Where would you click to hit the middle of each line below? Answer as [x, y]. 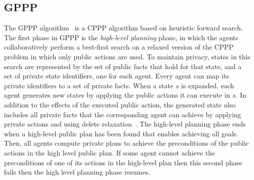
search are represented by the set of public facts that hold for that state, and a [123, 66]
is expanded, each [208, 85]
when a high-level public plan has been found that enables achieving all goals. [121, 133]
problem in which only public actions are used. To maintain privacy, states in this [127, 56]
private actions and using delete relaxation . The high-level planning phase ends [125, 124]
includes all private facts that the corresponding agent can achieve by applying [123, 114]
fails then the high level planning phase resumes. [77, 172]
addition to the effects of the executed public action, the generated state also [120, 104]
